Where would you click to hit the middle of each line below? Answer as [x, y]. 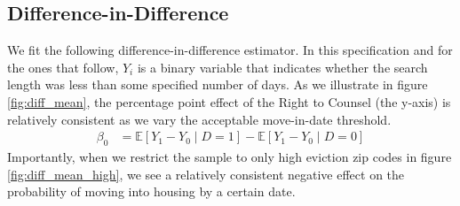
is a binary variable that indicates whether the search [282, 67]
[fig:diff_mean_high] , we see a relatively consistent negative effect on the [206, 174]
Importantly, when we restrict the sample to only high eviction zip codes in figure [230, 156]
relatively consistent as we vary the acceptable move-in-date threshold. [199, 119]
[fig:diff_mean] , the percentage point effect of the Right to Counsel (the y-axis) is [229, 101]
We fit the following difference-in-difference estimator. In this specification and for [230, 50]
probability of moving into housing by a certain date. [151, 191]
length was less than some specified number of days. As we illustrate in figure [218, 84]
